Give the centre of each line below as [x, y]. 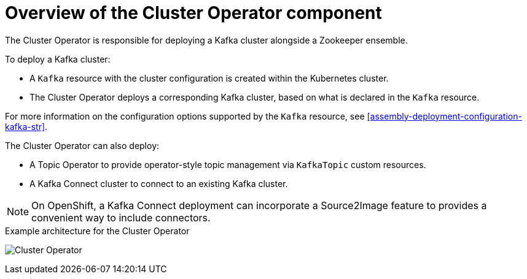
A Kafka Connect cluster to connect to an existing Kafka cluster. [159, 183]
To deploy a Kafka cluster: [58, 59]
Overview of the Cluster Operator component [193, 13]
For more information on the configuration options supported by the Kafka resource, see [185, 116]
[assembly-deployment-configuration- [444, 116]
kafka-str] [25, 126]
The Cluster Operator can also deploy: [82, 145]
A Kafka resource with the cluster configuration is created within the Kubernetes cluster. [209, 78]
